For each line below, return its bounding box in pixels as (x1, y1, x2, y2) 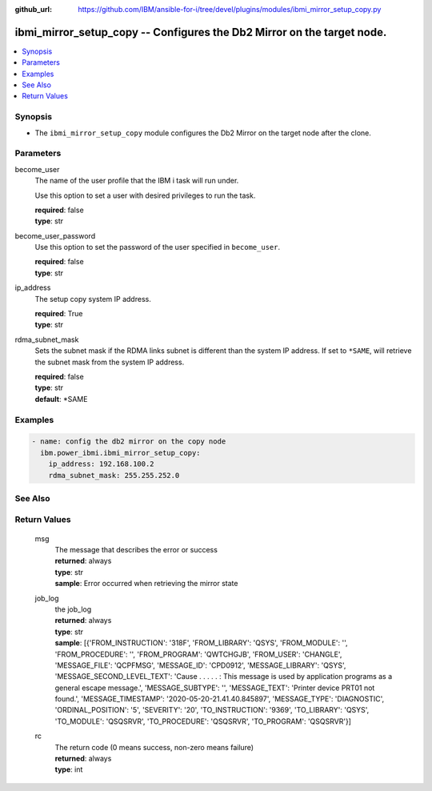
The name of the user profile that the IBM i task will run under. (34, 176, 239, 186)
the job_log (54, 604, 92, 614)
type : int (54, 765, 83, 774)
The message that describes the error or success (54, 545, 218, 554)
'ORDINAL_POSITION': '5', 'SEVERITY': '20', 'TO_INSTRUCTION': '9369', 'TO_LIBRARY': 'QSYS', (54, 705, 370, 715)
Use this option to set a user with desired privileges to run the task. (34, 191, 256, 200)
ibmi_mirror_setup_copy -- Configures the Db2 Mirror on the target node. (14, 25, 387, 39)
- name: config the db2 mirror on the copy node (31, 437, 226, 446)
